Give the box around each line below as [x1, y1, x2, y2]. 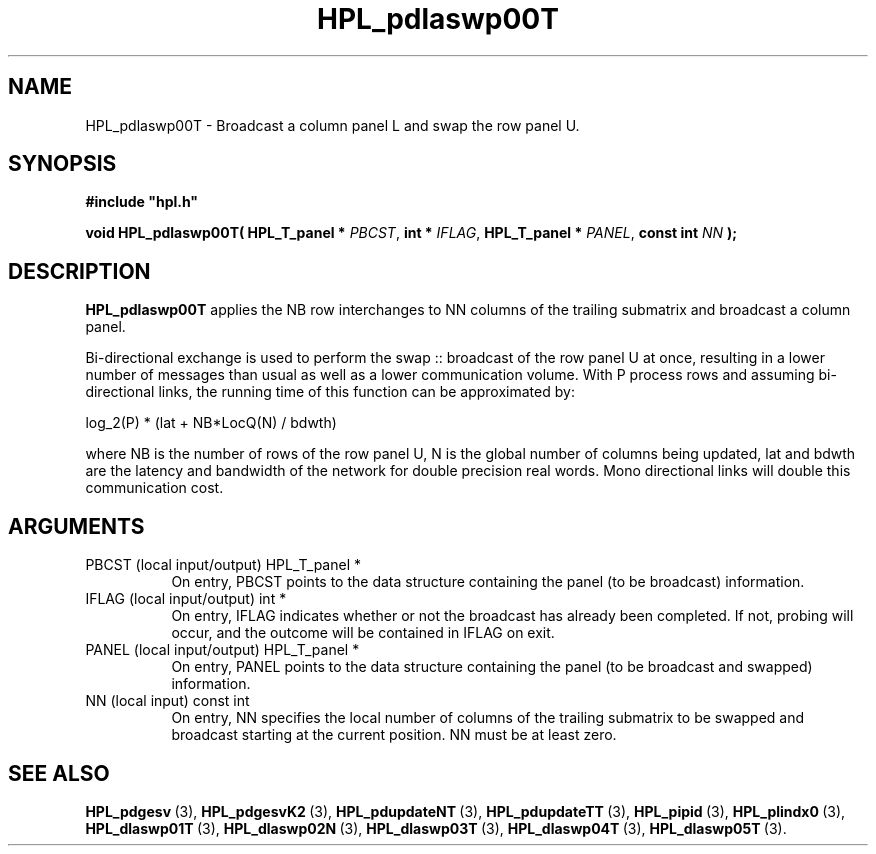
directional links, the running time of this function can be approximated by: [85, 383, 575, 401]
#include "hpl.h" [85, 193, 199, 211]
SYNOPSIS [8, 151, 117, 177]
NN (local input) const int [85, 692, 250, 710]
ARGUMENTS [8, 513, 145, 539]
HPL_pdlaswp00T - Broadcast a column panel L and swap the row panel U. [85, 116, 580, 134]
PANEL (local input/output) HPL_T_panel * [85, 641, 360, 659]
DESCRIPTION [8, 258, 151, 284]
